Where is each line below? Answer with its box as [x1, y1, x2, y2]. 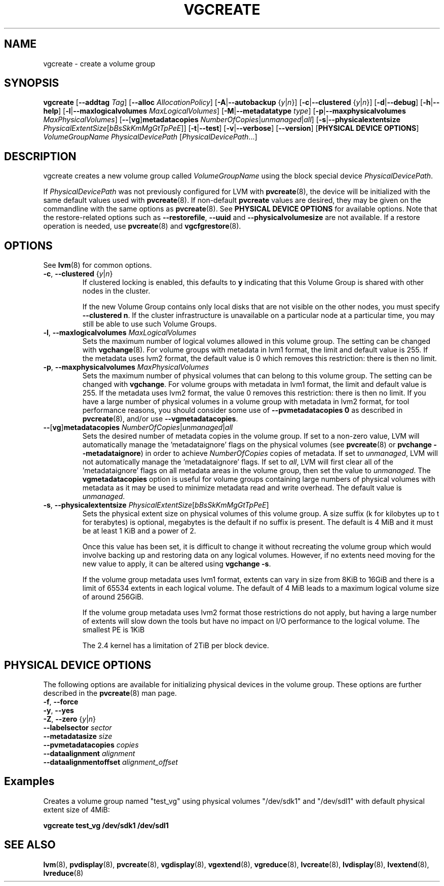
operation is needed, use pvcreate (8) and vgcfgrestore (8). [43, 222, 241, 231]
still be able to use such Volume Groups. [82, 320, 217, 329]
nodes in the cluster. [82, 287, 151, 296]
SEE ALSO [4, 838, 56, 852]
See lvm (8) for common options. [43, 261, 152, 270]
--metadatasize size [43, 731, 113, 740]
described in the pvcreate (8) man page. [43, 688, 177, 697]
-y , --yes [43, 705, 74, 715]
